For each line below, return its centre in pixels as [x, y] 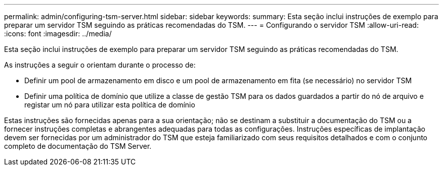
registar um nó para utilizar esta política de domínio [110, 105]
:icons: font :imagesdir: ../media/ [58, 34]
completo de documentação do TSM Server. [78, 146]
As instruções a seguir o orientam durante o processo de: [100, 65]
